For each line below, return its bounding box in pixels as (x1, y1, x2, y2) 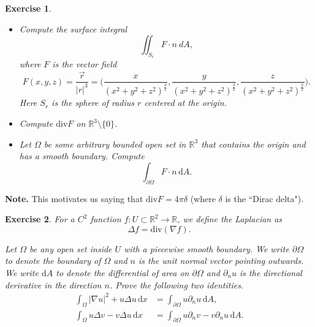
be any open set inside (29, 242, 112, 255)
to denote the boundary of (5, 254, 101, 267)
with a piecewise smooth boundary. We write (124, 242, 289, 255)
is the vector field (52, 58, 117, 70)
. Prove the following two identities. (109, 278, 244, 291)
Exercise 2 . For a (5, 212, 75, 225)
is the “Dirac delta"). (225, 192, 304, 205)
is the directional (240, 266, 302, 279)
